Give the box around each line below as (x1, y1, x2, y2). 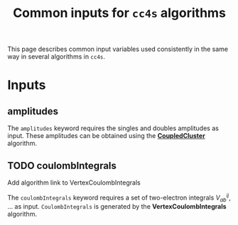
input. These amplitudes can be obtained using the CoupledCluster (7, 132, 206, 140)
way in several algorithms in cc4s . (7, 52, 105, 61)
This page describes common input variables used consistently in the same (7, 45, 229, 54)
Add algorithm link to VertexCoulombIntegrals (7, 178, 141, 187)
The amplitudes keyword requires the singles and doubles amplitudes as (7, 124, 219, 132)
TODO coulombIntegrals (7, 159, 117, 171)
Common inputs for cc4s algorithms (13, 5, 226, 21)
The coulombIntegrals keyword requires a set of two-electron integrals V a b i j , (7, 192, 231, 203)
